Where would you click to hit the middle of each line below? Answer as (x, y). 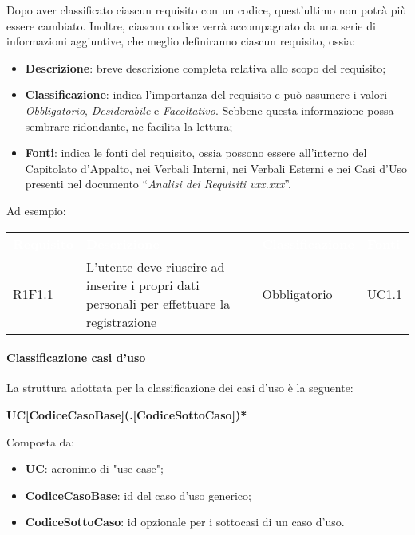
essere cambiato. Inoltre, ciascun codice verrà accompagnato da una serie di (191, 25)
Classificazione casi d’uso (76, 358)
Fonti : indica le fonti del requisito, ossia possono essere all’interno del (196, 153)
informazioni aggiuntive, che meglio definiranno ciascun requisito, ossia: (181, 41)
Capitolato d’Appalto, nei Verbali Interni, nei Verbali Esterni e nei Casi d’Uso (216, 168)
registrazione (122, 321)
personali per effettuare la (158, 303)
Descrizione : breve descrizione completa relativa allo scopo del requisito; (206, 67)
